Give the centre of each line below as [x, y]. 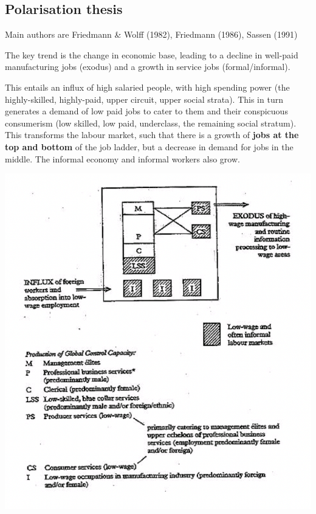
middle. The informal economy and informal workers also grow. [122, 158]
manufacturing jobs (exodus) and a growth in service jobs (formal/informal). [148, 67]
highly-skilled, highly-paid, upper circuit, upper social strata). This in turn [144, 99]
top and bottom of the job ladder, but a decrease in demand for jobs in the [149, 146]
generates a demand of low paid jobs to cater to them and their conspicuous [146, 111]
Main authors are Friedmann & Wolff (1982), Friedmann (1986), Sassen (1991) [151, 34]
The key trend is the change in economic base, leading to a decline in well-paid [152, 54]
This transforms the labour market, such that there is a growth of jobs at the [152, 135]
